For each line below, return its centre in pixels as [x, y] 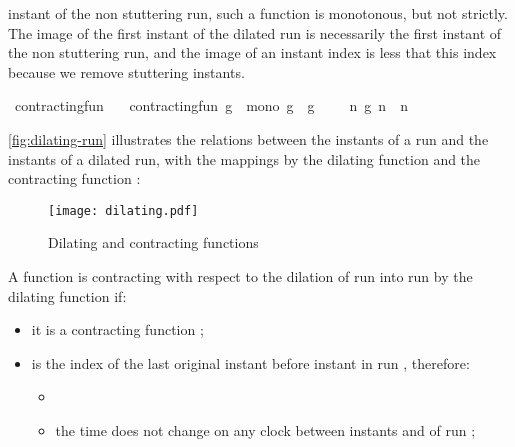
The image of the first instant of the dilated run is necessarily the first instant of [255, 32]
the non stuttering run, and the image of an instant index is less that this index [252, 52]
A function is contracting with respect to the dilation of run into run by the [240, 276]
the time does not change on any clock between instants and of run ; [265, 429]
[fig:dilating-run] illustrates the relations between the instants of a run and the [248, 138]
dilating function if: [67, 295]
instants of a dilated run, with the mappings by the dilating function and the [244, 158]
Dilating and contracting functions [153, 242]
